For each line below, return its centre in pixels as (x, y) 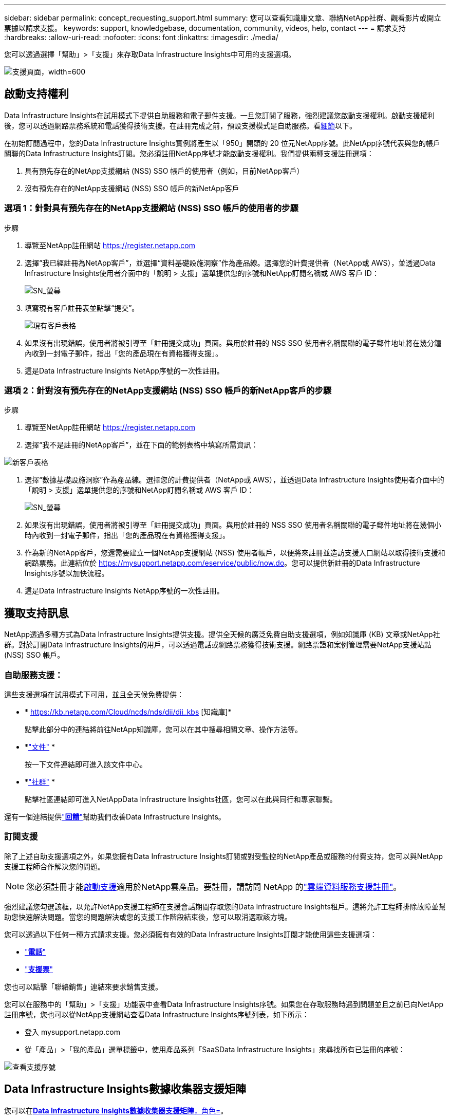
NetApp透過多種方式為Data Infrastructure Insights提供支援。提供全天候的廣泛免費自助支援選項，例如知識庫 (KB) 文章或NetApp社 (222, 635)
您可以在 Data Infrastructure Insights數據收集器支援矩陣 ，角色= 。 (116, 1110)
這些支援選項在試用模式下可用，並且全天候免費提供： (94, 694)
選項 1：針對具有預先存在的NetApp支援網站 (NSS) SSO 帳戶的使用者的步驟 (151, 208)
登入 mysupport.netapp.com (72, 1032)
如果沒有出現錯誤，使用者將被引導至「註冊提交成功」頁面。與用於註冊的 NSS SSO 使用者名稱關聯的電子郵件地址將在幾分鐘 (233, 343)
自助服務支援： (34, 675)
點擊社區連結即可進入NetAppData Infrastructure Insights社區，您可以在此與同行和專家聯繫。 (181, 799)
